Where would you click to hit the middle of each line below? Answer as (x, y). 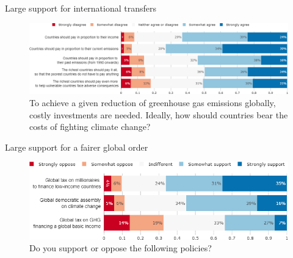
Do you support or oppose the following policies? (121, 248)
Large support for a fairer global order (77, 147)
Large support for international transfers (81, 8)
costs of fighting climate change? (90, 127)
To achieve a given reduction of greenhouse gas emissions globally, (153, 102)
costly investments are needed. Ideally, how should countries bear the (159, 114)
